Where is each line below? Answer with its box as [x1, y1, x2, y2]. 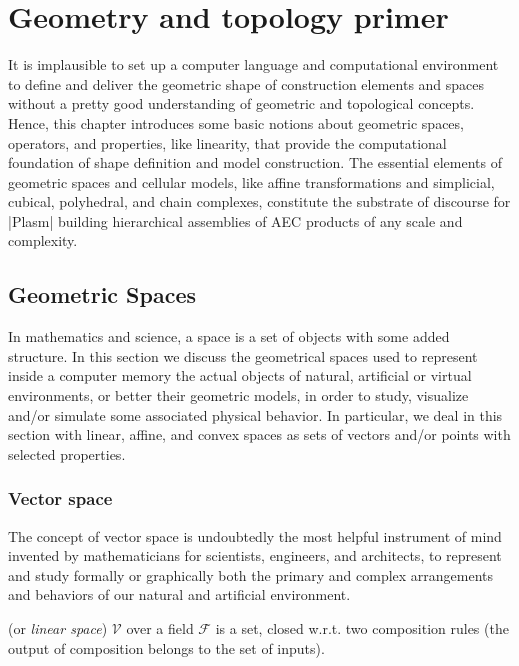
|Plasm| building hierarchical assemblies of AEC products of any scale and [8, 210, 463, 231]
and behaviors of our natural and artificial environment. [8, 584, 351, 605]
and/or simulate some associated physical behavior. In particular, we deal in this [8, 404, 503, 425]
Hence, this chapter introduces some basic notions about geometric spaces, [8, 112, 464, 133]
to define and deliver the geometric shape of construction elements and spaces [8, 73, 485, 94]
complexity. [8, 230, 78, 251]
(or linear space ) [8, 618, 108, 639]
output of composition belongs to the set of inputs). [8, 637, 325, 658]
